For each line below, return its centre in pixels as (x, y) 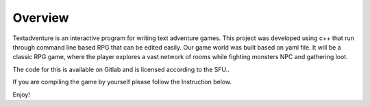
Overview (41, 18)
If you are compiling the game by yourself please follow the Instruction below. (122, 82)
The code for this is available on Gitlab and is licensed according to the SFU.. (121, 69)
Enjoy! (22, 94)
